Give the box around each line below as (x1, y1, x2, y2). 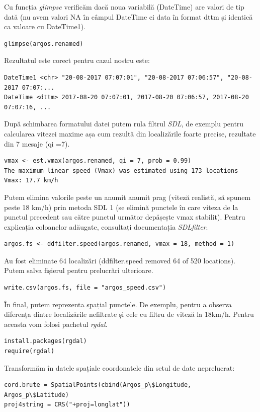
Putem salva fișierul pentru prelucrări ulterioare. (4, 265, 153, 276)
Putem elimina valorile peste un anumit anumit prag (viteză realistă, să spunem (4, 191, 251, 202)
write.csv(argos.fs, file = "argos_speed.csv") (4, 284, 166, 292)
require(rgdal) (4, 348, 55, 355)
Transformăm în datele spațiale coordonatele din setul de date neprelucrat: (4, 362, 235, 373)
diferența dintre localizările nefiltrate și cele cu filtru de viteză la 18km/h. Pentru (4, 309, 254, 319)
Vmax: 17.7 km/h (4, 177, 58, 184)
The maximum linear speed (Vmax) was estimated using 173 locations (4, 167, 238, 174)
